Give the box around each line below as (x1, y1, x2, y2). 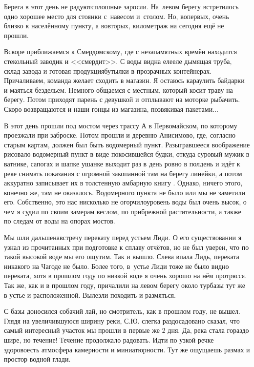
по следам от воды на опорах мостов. (4, 216, 115, 226)
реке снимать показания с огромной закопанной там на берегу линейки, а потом (4, 168, 242, 178)
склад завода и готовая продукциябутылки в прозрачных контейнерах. (4, 65, 212, 76)
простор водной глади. (4, 354, 71, 364)
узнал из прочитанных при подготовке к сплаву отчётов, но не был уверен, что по (4, 242, 249, 252)
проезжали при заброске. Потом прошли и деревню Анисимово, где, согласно (4, 130, 236, 140)
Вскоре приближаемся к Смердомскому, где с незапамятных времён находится (4, 46, 237, 57)
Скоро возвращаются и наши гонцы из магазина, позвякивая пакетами (4, 103, 213, 114)
